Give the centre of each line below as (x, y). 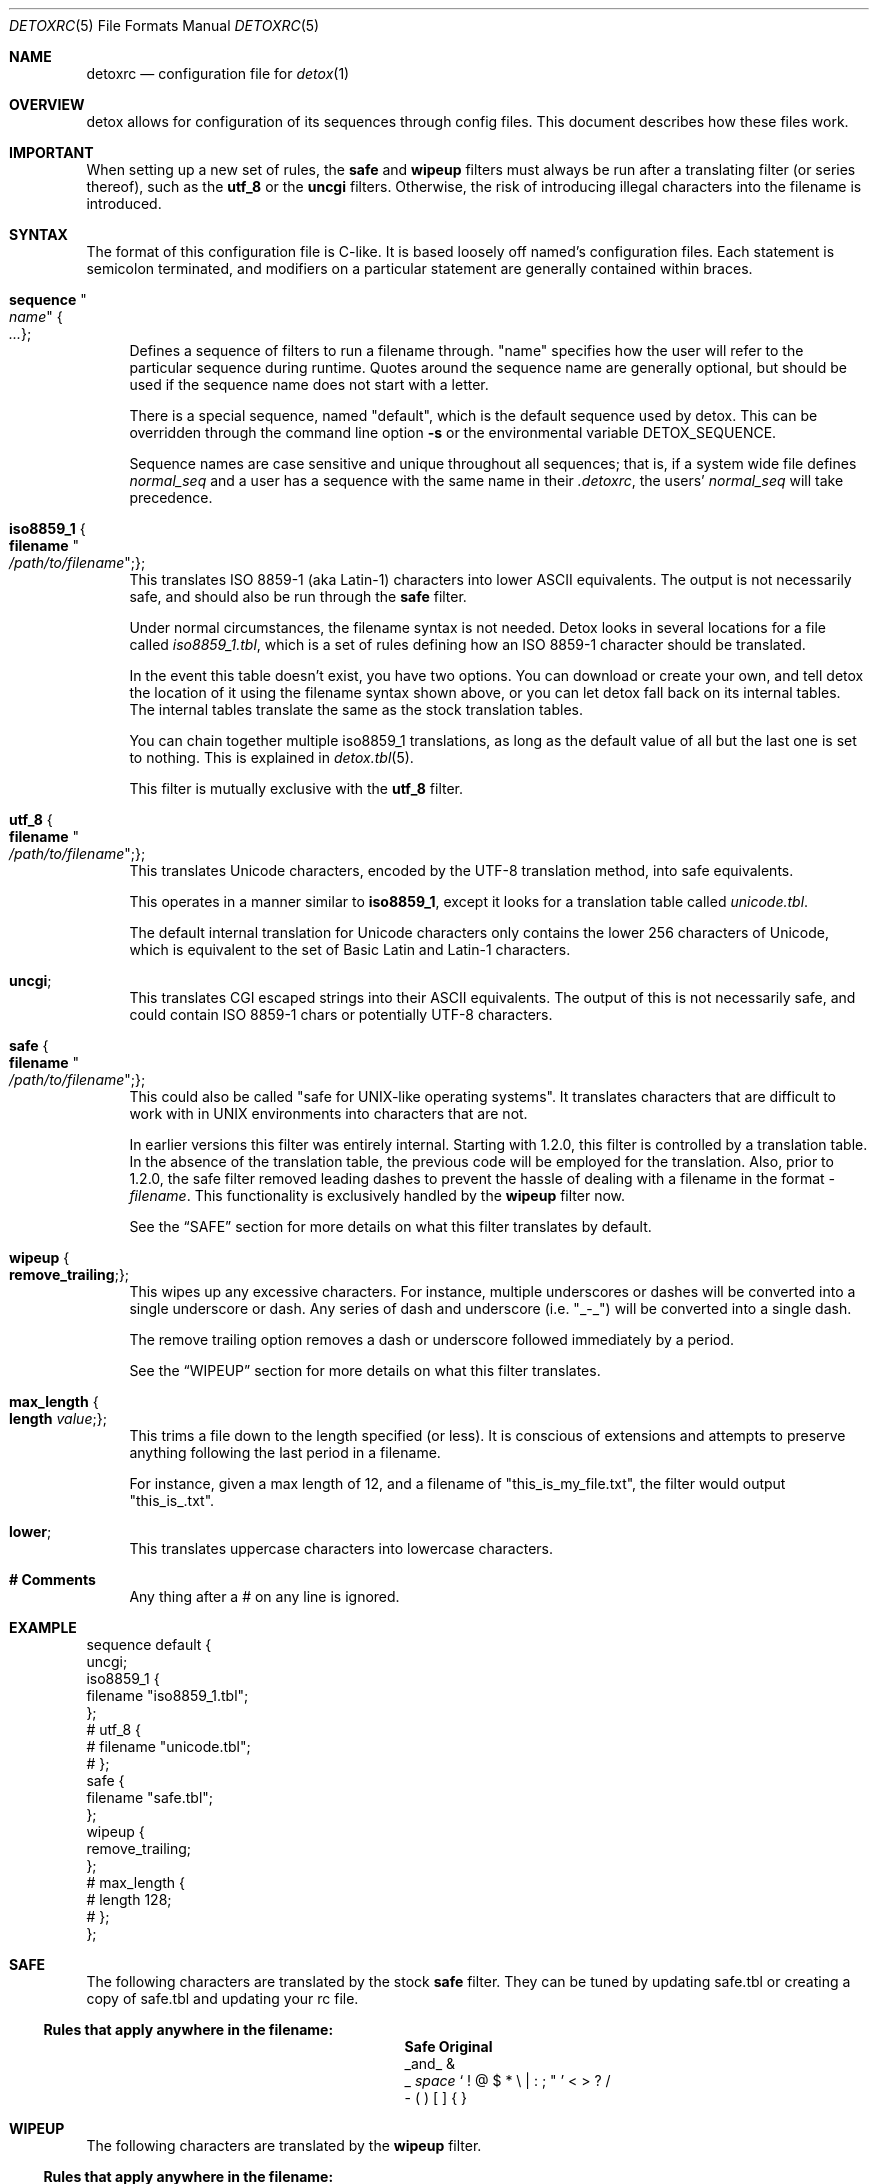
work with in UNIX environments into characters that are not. (328, 1113)
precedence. (171, 497)
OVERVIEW (47, 104)
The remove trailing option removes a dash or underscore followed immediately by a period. (432, 1339)
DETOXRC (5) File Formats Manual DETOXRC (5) (164, 25)
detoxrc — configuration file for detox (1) (218, 73)
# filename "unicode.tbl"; (168, 1746)
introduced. (124, 203)
